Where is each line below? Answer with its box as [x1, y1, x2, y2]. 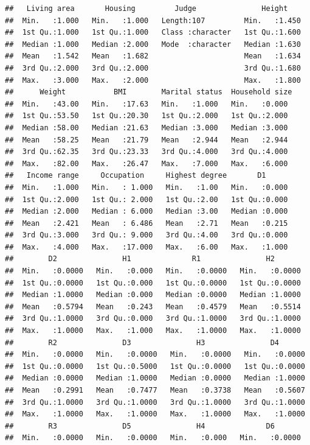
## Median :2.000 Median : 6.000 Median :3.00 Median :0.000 [5, 207, 288, 216]
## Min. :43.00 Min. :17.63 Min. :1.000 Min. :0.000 [5, 99, 288, 108]
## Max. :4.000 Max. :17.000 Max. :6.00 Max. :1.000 [5, 242, 288, 251]
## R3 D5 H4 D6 [5, 421, 275, 430]
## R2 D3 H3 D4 [5, 338, 280, 347]
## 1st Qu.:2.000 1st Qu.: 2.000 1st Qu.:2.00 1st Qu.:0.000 [5, 195, 288, 204]
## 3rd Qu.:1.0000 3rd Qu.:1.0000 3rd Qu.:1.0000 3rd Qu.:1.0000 [5, 398, 305, 407]
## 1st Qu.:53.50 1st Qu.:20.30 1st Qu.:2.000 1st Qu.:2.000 [5, 111, 288, 121]
